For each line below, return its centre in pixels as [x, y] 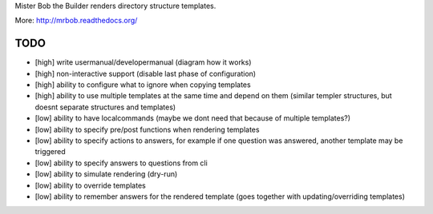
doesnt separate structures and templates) [105, 107]
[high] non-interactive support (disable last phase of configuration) [146, 73]
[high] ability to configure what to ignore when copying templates [143, 85]
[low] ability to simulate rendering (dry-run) [106, 174]
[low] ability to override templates [90, 185]
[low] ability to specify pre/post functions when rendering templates [147, 129]
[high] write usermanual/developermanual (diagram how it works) [143, 62]
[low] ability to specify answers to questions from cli [121, 163]
